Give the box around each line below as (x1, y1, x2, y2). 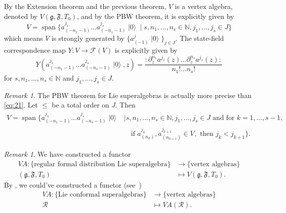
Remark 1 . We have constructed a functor (4, 149, 131, 159)
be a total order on (52, 100, 109, 110)
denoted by (4, 10, 38, 21)
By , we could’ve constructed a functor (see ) (4, 179, 142, 190)
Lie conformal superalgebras (58, 191, 143, 199)
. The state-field (175, 33, 224, 43)
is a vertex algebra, (175, 1, 233, 11)
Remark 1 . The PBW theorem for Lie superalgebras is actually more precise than (4, 90, 252, 100)
